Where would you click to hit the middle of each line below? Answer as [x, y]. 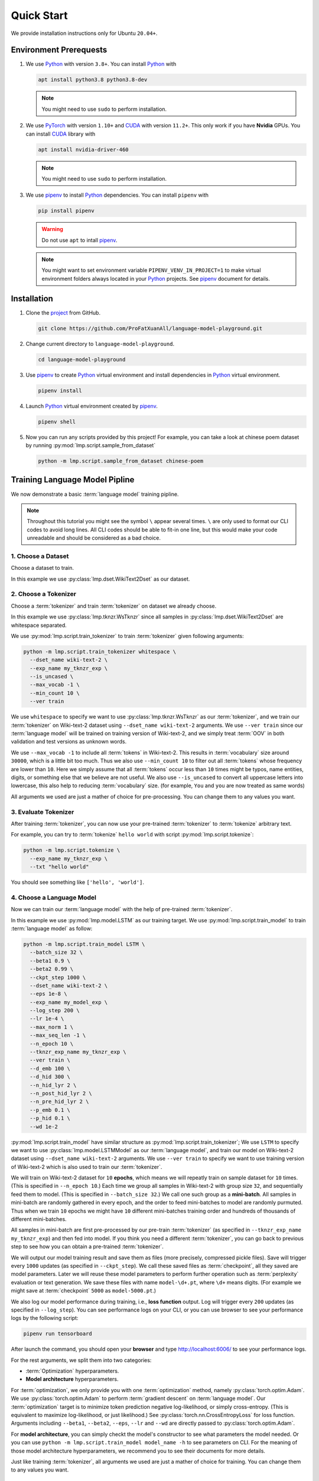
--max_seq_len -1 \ [58, 1036]
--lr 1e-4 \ [47, 1019]
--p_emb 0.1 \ [50, 1110]
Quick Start [39, 15]
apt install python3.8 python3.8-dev [93, 80]
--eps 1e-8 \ [48, 994]
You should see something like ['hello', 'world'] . [78, 882]
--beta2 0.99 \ [52, 969]
